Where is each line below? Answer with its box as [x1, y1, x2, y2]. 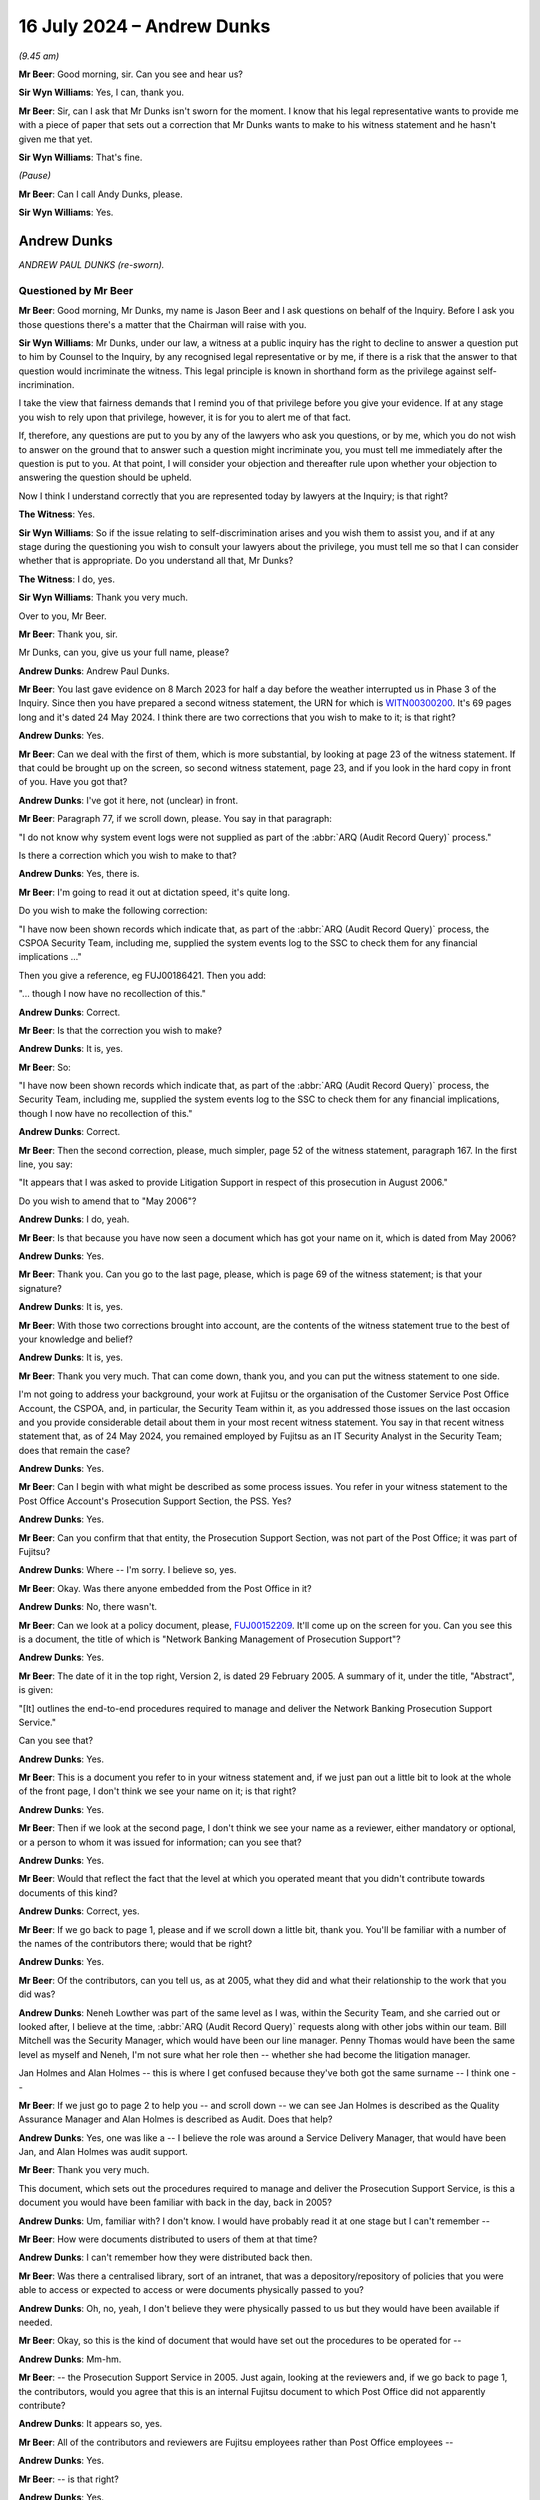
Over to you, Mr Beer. [18, 610, 107, 622]
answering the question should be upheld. [18, 471, 192, 484]
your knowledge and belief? [18, 1333, 134, 1345]
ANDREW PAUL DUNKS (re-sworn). [18, 258, 165, 270]
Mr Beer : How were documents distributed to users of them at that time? [18, 2233, 318, 2245]
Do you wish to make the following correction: [18, 905, 208, 917]
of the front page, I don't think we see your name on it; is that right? [18, 1785, 297, 1797]
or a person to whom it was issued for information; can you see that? [18, 1836, 302, 1848]
